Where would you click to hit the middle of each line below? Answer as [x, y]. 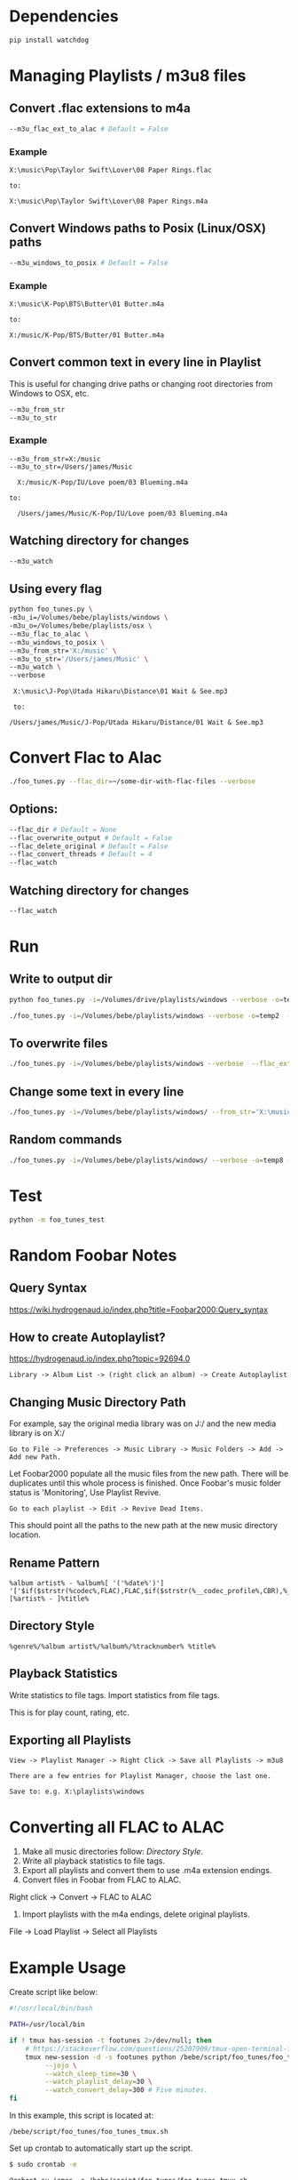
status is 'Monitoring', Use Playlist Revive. [85, 1493]
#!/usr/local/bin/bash [51, 2008]
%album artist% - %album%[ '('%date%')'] [87, 1583]
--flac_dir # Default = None [63, 830]
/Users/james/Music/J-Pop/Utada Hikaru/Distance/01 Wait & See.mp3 [137, 723]
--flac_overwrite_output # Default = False [91, 838]
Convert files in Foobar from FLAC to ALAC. [102, 1880]
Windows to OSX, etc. [49, 393]
